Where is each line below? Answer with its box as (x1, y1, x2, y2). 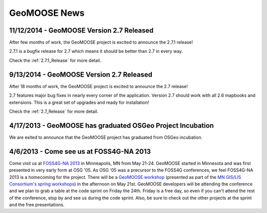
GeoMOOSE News (9, 7, 85, 18)
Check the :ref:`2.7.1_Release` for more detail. (9, 57, 101, 63)
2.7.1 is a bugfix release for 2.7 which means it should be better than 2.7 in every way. (9, 48, 183, 54)
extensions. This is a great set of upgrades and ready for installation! (9, 99, 149, 105)
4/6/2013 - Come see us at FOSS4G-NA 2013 (9, 147, 151, 156)
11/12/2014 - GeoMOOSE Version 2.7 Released (9, 26, 154, 35)
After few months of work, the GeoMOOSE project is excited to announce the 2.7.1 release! (9, 40, 193, 45)
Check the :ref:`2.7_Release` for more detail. (9, 108, 98, 114)
